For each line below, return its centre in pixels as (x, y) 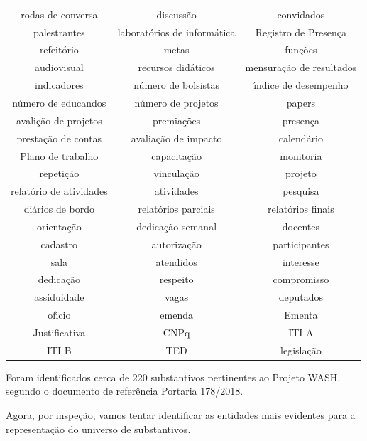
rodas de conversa (59, 14)
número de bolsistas (177, 85)
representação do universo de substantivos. (98, 429)
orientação (59, 226)
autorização (176, 244)
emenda (176, 315)
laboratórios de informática (176, 32)
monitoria (301, 155)
